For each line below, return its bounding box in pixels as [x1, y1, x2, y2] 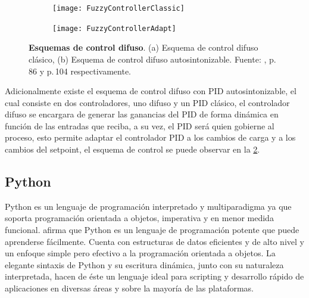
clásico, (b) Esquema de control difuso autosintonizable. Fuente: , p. [29, 52, 276, 65]
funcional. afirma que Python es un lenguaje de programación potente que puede [5, 223, 299, 236]
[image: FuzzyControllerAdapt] [52, 24, 176, 33]
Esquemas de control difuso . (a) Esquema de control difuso [29, 41, 258, 54]
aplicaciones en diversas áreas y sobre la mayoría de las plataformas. [5, 282, 254, 294]
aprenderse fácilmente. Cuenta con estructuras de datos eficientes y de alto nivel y [5, 235, 304, 247]
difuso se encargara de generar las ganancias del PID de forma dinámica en [5, 108, 279, 120]
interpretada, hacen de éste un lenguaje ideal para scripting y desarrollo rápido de [5, 270, 304, 283]
